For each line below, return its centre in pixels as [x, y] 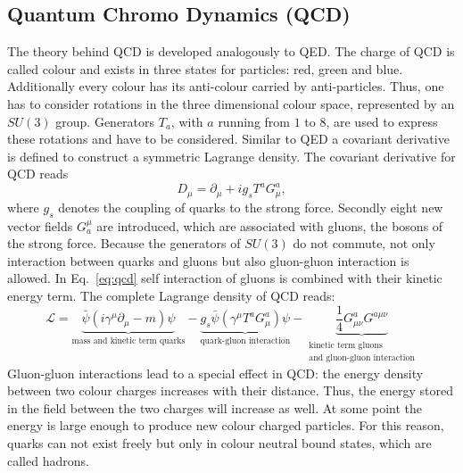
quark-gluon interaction [245, 341]
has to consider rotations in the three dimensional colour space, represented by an [231, 103]
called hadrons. [48, 460]
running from [254, 121]
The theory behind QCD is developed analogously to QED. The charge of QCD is [231, 51]
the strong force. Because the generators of [124, 243]
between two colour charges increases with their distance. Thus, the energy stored [230, 390]
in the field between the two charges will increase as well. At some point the [215, 407]
